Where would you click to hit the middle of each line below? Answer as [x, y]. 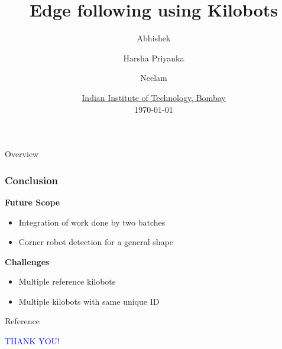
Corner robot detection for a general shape [96, 242]
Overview [22, 154]
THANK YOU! [32, 341]
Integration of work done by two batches [92, 222]
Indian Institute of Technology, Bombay [154, 97]
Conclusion [31, 180]
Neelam [154, 78]
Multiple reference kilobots [67, 281]
